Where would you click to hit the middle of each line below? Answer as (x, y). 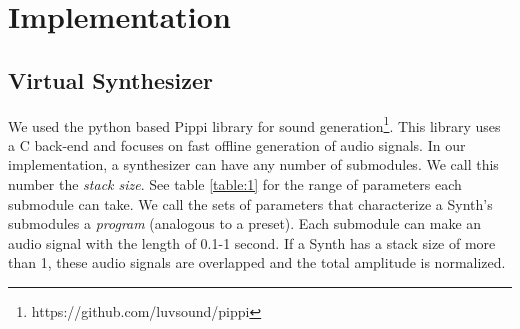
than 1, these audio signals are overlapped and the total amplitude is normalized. (257, 262)
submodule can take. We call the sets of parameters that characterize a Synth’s (250, 203)
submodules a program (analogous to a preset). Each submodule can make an (245, 223)
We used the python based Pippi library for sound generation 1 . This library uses (254, 124)
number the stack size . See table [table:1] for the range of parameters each (235, 184)
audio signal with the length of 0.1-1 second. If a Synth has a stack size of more (252, 242)
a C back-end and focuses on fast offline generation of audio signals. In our (237, 144)
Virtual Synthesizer (110, 79)
